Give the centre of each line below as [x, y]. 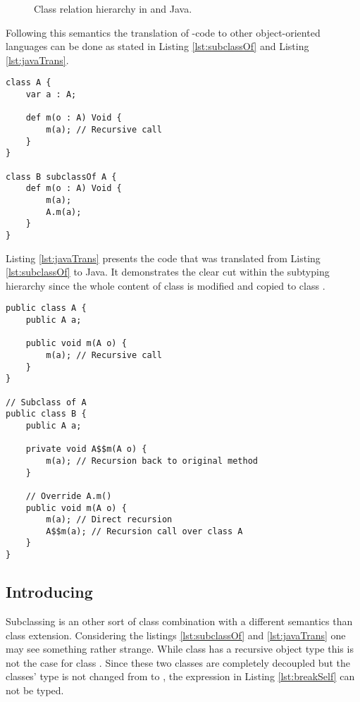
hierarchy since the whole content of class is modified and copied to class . [166, 285]
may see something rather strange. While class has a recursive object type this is [180, 649]
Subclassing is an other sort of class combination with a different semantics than [179, 621]
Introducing [49, 592]
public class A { [46, 308]
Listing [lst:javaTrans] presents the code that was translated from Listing [163, 258]
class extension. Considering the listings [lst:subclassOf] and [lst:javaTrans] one [176, 635]
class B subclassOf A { [61, 177]
